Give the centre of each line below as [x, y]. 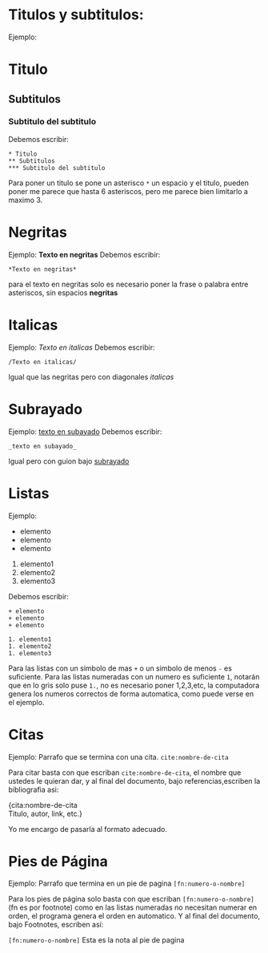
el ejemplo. [26, 702]
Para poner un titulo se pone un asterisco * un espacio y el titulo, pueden [129, 183]
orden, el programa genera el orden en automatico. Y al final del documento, [134, 916]
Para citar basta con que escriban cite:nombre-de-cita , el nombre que [125, 773]
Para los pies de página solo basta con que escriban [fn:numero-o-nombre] [131, 899]
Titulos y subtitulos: [76, 15]
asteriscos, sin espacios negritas [63, 292]
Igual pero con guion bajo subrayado [69, 461]
